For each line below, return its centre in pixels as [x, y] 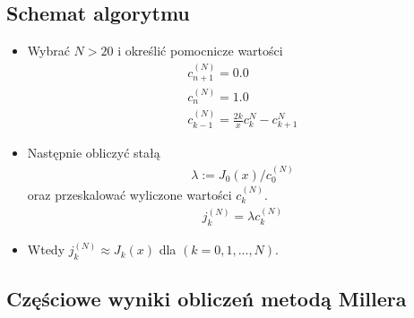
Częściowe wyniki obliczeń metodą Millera [207, 299]
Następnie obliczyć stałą [94, 153]
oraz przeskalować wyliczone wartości [129, 194]
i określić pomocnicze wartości [200, 51]
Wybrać [48, 51]
